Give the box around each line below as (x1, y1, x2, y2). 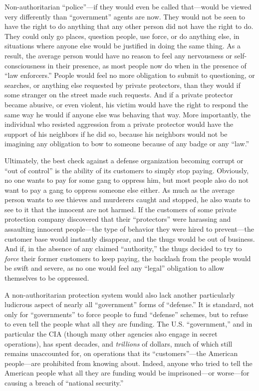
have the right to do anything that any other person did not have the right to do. (4, 21, 254, 31)
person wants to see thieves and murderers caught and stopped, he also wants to (4, 194, 251, 205)
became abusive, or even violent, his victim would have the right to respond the (4, 99, 248, 109)
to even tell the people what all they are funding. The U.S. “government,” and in (4, 319, 253, 329)
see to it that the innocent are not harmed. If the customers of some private (4, 204, 237, 214)
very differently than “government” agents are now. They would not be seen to (4, 11, 246, 21)
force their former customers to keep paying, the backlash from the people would (4, 253, 251, 263)
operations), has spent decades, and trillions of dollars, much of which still (4, 338, 233, 349)
